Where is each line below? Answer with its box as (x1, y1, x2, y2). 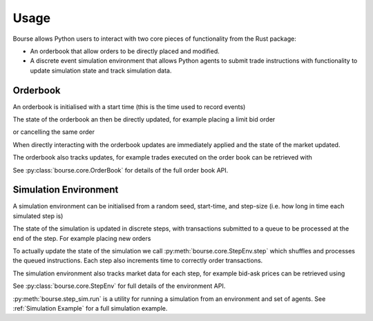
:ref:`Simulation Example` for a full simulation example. (12, 304, 168, 312)
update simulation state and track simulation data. (30, 66, 172, 75)
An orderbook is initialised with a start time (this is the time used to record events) (12, 102, 246, 110)
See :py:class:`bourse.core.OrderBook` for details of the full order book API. (12, 166, 229, 174)
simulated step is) (12, 211, 64, 220)
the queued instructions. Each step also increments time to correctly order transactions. (12, 256, 263, 265)
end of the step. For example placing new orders (12, 234, 151, 242)
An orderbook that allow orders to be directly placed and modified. (30, 47, 220, 55)
